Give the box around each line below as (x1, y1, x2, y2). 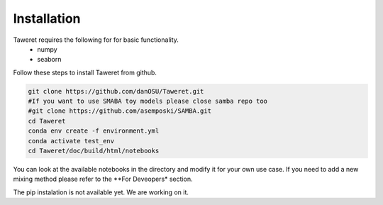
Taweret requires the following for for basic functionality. (13, 35, 179, 44)
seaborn (37, 55, 62, 64)
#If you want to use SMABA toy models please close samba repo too (28, 97, 268, 106)
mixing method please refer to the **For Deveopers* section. (13, 174, 193, 184)
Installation (13, 11, 81, 26)
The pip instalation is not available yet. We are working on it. (13, 188, 189, 196)
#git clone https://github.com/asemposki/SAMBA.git (28, 107, 212, 115)
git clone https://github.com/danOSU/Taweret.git (28, 87, 204, 95)
